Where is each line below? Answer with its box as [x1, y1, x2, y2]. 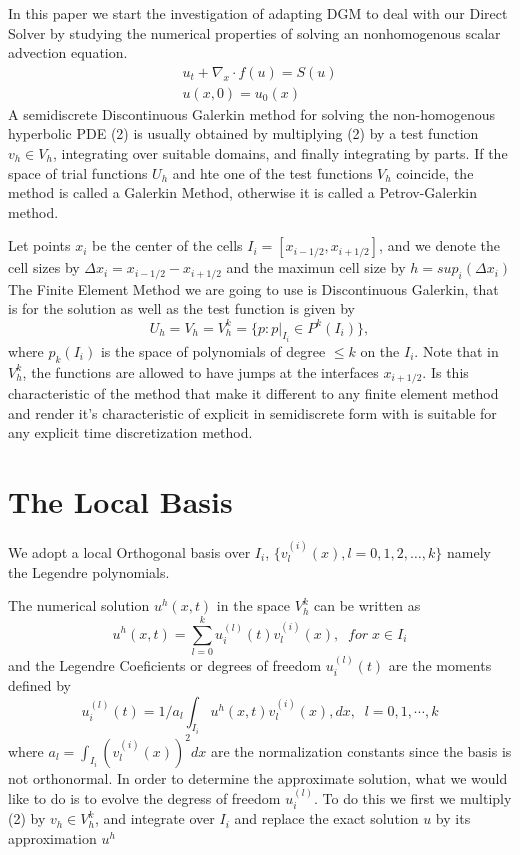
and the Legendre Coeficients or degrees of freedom [8, 654, 322, 675]
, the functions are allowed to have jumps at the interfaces [22, 361, 379, 382]
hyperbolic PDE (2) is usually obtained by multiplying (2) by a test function [8, 123, 479, 144]
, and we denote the [379, 235, 501, 256]
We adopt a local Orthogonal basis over [8, 541, 251, 562]
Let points [8, 235, 71, 256]
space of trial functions [8, 162, 148, 183]
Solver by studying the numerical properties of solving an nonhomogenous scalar [8, 22, 501, 43]
